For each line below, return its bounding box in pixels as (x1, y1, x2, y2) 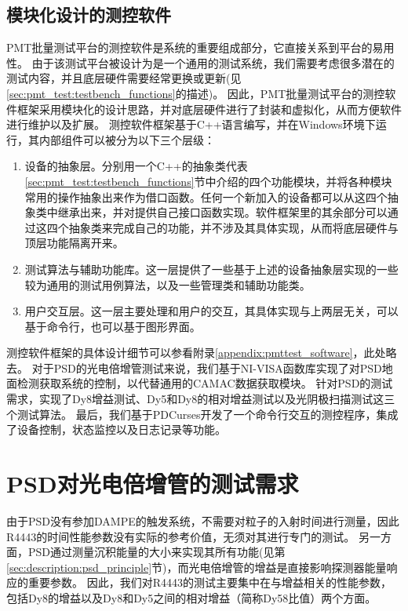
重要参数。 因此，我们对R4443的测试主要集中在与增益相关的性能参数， (27, 574, 392, 591)
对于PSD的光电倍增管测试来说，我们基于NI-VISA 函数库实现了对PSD (31, 359, 382, 376)
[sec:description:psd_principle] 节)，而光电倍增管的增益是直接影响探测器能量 (6, 558, 387, 575)
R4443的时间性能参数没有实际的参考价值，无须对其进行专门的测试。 (6, 528, 355, 544)
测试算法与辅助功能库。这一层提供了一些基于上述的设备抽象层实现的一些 (24, 260, 399, 277)
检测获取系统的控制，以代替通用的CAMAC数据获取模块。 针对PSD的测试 (16, 375, 393, 391)
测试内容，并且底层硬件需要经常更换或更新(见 (6, 70, 242, 86)
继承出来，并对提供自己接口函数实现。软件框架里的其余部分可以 (57, 204, 388, 220)
